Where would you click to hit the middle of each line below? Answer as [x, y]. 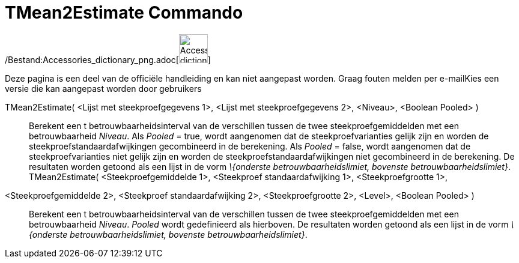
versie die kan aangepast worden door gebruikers [103, 88]
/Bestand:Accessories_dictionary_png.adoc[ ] [108, 59]
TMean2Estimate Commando [124, 13]
